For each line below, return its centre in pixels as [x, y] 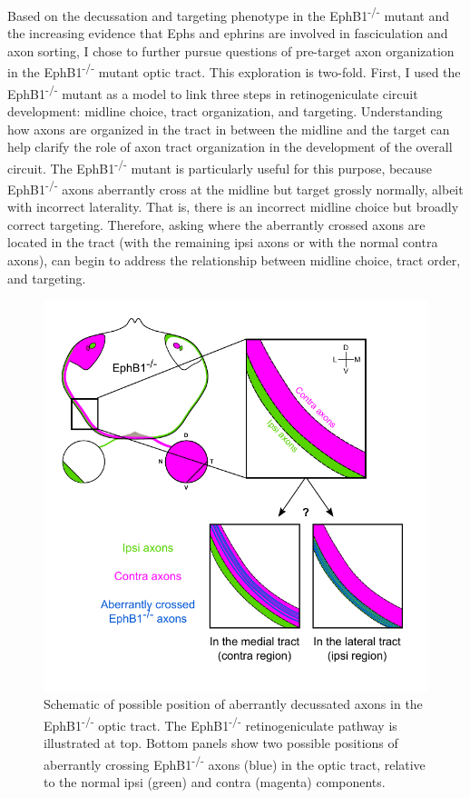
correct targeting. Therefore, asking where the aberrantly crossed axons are [216, 224]
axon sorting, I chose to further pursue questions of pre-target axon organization [231, 50]
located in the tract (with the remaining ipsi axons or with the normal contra [223, 242]
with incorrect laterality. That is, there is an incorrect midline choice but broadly [233, 207]
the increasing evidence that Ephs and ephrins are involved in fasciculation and [228, 33]
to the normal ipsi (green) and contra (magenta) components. [215, 782]
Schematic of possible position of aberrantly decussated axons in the [233, 704]
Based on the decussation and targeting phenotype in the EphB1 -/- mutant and [228, 14]
